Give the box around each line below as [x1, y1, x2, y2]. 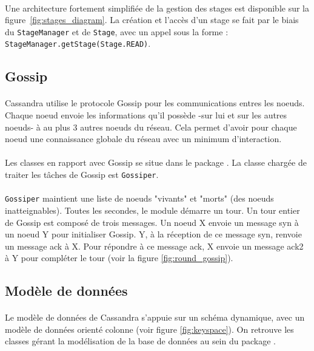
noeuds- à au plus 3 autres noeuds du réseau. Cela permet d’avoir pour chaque [5, 120, 297, 133]
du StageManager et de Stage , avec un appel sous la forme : [5, 25, 229, 38]
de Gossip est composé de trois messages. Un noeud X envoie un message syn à [5, 216, 299, 228]
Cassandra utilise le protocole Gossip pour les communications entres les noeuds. [5, 97, 305, 109]
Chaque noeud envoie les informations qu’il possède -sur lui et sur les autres [5, 109, 287, 121]
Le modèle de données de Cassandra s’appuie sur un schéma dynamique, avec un [5, 311, 305, 324]
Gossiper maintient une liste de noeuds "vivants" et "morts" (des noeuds [5, 192, 274, 205]
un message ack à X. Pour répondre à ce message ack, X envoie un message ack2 [5, 239, 304, 252]
